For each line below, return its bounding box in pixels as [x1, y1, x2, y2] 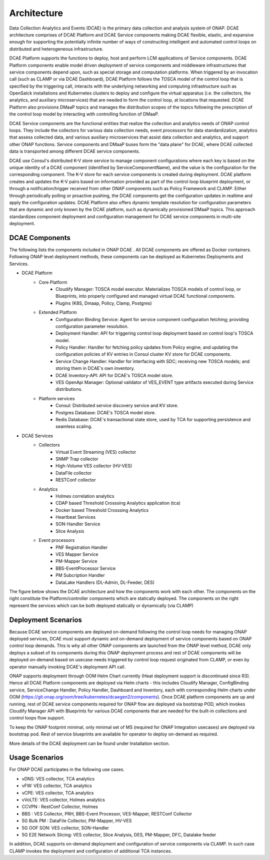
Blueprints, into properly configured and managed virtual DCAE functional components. [55, 293, 235, 299]
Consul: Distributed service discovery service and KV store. [55, 403, 178, 409]
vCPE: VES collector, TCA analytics [21, 789, 94, 795]
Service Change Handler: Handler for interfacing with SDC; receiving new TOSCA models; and [55, 358, 250, 364]
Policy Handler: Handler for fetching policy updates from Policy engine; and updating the [55, 344, 238, 350]
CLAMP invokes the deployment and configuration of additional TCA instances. [9, 848, 172, 854]
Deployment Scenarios [9, 615, 82, 624]
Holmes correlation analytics [55, 493, 114, 499]
